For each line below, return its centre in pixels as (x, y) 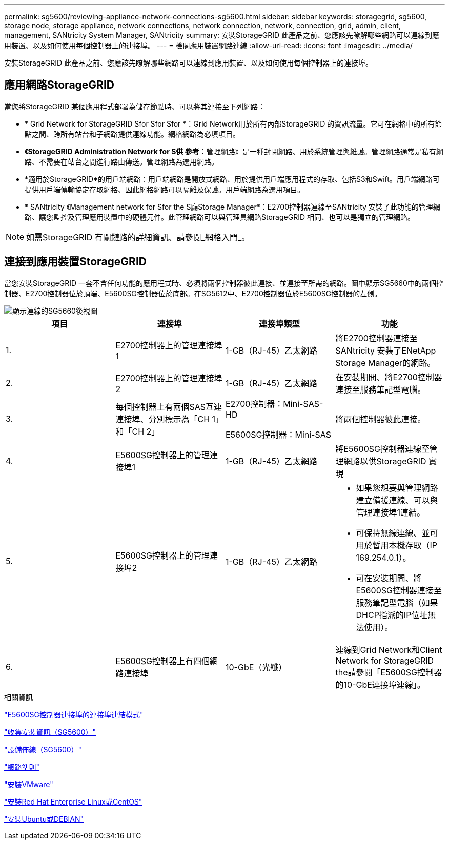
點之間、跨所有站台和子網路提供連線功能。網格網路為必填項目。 (132, 134)
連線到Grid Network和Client (389, 650)
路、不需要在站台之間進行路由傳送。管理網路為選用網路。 (121, 161)
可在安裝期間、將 (389, 578)
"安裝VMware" (29, 784)
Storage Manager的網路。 (385, 363)
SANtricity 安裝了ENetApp (386, 350)
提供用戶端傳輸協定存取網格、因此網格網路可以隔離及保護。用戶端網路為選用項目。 (165, 189)
